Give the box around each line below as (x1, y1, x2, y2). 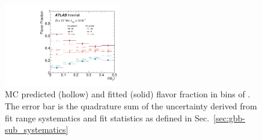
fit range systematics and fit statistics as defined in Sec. (5, 111, 210, 124)
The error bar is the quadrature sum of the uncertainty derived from (5, 100, 257, 112)
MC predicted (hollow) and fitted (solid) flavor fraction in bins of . (5, 88, 251, 100)
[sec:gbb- (213, 111, 246, 124)
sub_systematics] (5, 123, 69, 136)
